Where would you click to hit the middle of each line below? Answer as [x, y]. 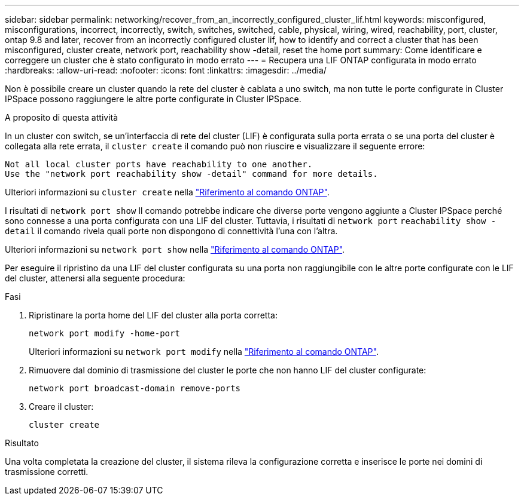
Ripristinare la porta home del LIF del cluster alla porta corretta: [153, 315]
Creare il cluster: [61, 407]
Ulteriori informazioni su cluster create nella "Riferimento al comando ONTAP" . [167, 192]
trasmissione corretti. [47, 472]
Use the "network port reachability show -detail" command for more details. [191, 174]
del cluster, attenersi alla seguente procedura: [95, 278]
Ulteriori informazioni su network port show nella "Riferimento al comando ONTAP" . [175, 249]
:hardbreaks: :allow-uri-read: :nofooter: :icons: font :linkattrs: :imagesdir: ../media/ [166, 70]
